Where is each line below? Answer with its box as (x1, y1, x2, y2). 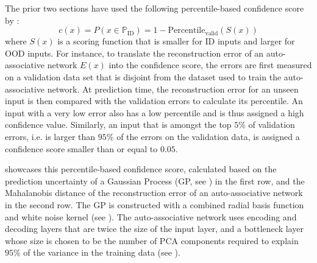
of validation (248, 118, 295, 131)
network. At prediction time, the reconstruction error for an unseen (47, 82, 299, 95)
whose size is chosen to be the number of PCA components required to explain (5, 234, 299, 247)
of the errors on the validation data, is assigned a (116, 130, 300, 142)
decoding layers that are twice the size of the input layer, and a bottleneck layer (5, 222, 304, 235)
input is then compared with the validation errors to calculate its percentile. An (5, 94, 303, 107)
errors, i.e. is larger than (5, 130, 96, 142)
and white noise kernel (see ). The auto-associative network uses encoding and (5, 210, 297, 223)
